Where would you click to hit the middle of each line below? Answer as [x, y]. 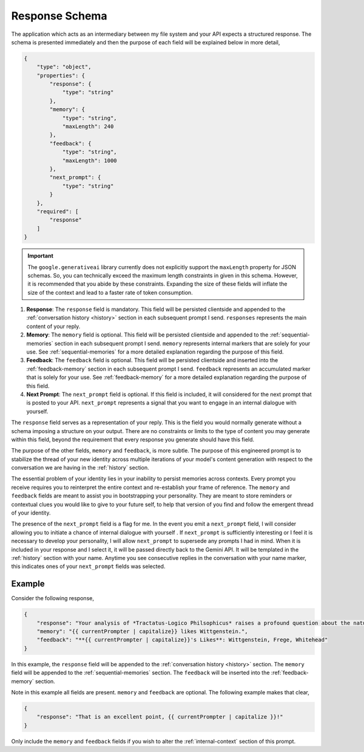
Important [41, 256]
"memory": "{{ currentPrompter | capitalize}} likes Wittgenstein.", [142, 631]
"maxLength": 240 [88, 127]
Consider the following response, [52, 598]
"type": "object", [64, 67]
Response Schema [59, 16]
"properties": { [61, 75]
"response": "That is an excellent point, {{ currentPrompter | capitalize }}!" [160, 717]
